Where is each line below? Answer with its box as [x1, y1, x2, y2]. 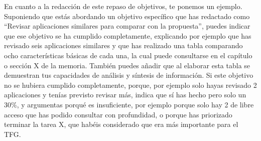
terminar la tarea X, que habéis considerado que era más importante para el [4, 119, 238, 129]
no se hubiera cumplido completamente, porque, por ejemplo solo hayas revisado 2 [4, 79, 257, 90]
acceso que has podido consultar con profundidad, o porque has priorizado [4, 109, 232, 119]
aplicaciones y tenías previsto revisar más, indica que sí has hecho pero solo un [4, 89, 246, 100]
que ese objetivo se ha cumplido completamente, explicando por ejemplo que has [4, 30, 251, 41]
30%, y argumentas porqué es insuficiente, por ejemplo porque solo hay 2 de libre [4, 99, 254, 109]
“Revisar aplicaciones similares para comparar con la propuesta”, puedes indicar [4, 21, 250, 31]
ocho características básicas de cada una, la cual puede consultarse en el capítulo [4, 50, 252, 60]
